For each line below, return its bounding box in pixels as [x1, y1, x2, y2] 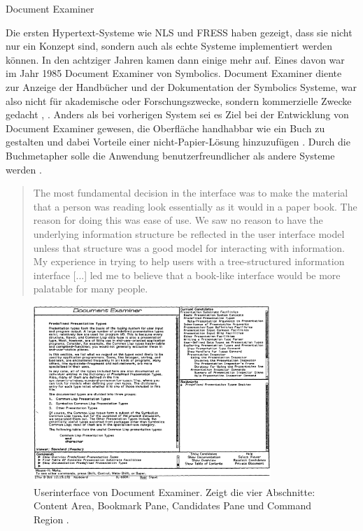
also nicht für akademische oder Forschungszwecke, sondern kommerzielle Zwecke [6, 93, 352, 108]
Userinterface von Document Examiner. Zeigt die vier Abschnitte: [34, 484, 315, 499]
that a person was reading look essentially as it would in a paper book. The [33, 199, 357, 213]
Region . [34, 511, 69, 526]
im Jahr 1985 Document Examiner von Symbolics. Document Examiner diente [6, 66, 342, 80]
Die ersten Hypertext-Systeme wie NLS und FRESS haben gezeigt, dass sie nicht [6, 24, 353, 39]
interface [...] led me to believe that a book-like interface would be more [33, 267, 341, 282]
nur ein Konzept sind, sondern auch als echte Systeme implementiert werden [6, 38, 333, 53]
